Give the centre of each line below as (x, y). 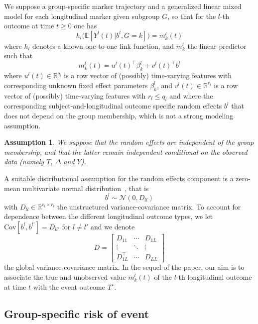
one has (85, 26)
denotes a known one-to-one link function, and (103, 46)
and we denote (113, 226)
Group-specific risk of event (77, 313)
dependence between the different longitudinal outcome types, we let (109, 216)
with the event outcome (69, 286)
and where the (191, 95)
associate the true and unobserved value (65, 276)
